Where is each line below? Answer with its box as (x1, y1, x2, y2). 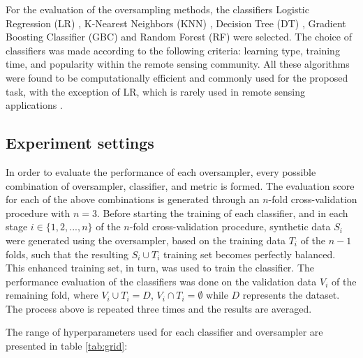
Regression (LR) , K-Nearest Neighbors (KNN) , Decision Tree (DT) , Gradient (6, 15, 346, 30)
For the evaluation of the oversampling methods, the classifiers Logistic (6, 2, 309, 16)
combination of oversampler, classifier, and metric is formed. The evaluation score (6, 178, 355, 193)
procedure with (6, 205, 71, 220)
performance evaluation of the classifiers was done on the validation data (6, 274, 317, 288)
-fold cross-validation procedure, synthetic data (129, 219, 331, 234)
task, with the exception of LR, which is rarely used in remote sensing (6, 84, 306, 98)
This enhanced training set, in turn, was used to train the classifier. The (6, 260, 315, 275)
